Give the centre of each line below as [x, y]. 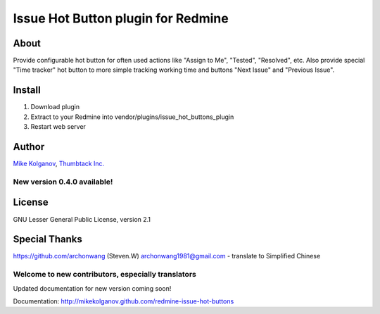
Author [29, 147]
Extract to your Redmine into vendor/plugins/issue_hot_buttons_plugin [132, 117]
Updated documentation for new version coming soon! [92, 288]
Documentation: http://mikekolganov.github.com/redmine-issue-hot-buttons [123, 301]
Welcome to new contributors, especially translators [104, 275]
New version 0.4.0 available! [63, 182]
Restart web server [58, 127]
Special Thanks [47, 239]
